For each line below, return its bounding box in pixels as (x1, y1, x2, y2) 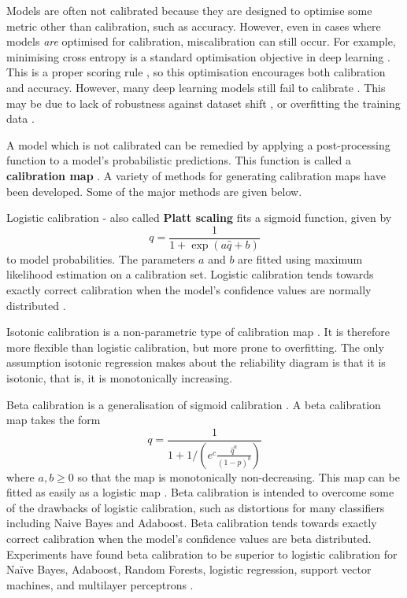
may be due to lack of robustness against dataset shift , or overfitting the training (6, 94, 401, 111)
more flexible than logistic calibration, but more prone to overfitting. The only (6, 338, 384, 355)
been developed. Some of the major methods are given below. (6, 183, 302, 199)
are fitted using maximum (238, 250, 363, 267)
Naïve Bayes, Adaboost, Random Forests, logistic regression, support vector (6, 561, 372, 578)
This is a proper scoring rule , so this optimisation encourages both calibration (6, 64, 386, 80)
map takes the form (6, 412, 101, 428)
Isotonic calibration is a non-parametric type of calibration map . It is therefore (6, 323, 390, 340)
